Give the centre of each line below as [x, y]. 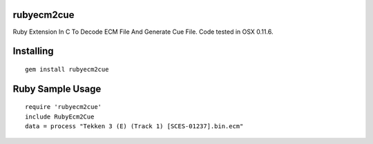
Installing [34, 51]
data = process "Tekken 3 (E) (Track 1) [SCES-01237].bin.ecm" [134, 126]
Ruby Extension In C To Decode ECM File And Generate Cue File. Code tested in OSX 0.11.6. [143, 32]
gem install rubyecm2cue [67, 69]
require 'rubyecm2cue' [64, 107]
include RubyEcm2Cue [60, 116]
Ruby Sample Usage [57, 89]
